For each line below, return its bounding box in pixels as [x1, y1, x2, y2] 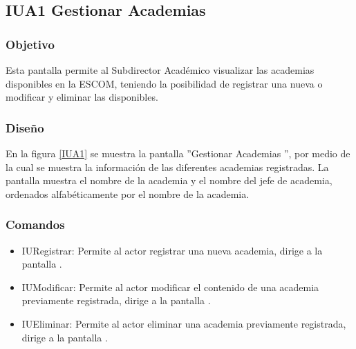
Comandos [6, 216, 65, 233]
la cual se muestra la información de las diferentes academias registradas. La [6, 159, 329, 174]
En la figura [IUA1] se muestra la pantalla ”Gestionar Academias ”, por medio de [6, 146, 350, 160]
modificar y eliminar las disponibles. [6, 90, 158, 104]
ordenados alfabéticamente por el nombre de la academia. [6, 186, 250, 201]
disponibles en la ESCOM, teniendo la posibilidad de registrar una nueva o [6, 76, 323, 90]
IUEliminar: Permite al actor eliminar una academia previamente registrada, [21, 316, 346, 330]
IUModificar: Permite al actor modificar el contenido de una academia [21, 279, 319, 294]
